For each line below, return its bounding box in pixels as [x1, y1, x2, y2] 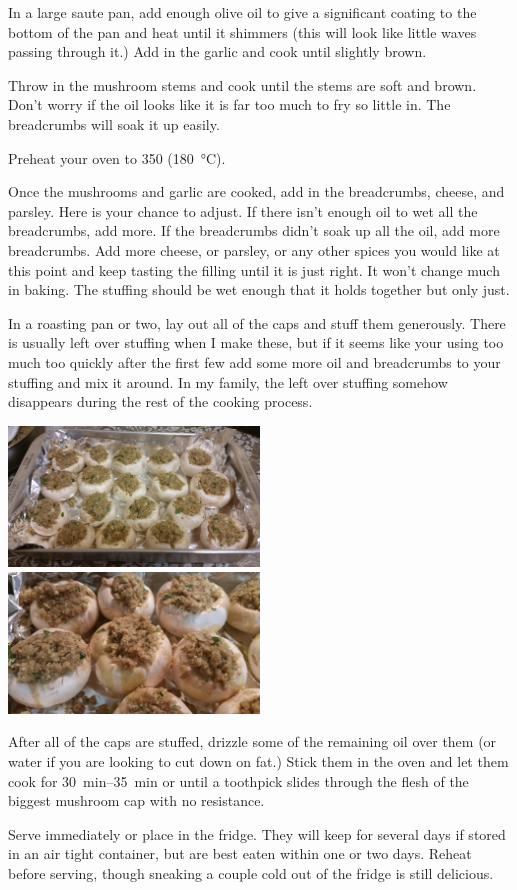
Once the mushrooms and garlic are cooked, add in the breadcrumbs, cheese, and [8, 181, 505, 202]
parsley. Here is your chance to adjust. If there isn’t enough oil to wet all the [8, 200, 478, 221]
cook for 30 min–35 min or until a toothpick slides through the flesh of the [8, 770, 469, 791]
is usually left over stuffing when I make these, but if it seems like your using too [8, 332, 504, 353]
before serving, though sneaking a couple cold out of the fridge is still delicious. [8, 862, 494, 883]
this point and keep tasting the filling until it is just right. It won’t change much [8, 259, 500, 280]
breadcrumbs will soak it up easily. [8, 113, 220, 134]
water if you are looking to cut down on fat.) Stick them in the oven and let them [8, 750, 509, 771]
